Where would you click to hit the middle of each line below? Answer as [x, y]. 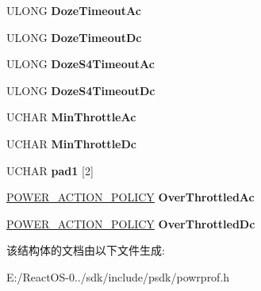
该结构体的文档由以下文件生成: [86, 250]
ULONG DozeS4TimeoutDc [81, 90]
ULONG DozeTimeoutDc [74, 37]
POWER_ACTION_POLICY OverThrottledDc [131, 223]
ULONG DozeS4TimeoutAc [81, 64]
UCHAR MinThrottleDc [71, 143]
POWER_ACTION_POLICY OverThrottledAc [130, 197]
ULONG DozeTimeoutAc [74, 10]
